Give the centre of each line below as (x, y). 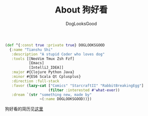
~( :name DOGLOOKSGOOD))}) (66, 99)
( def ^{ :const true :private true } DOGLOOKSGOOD (55, 45)
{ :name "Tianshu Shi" (31, 50)
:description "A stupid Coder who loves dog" (58, 54)
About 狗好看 (81, 10)
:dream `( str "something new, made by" (52, 95)
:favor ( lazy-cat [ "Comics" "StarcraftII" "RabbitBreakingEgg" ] (78, 86)
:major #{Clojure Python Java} (43, 72)
